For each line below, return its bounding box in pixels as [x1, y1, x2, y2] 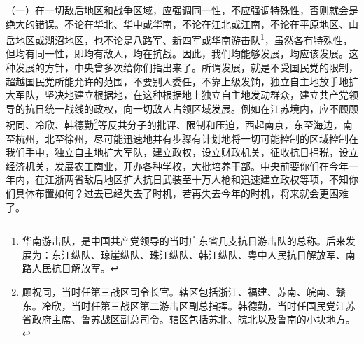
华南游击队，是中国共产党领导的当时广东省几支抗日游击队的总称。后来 [22, 234, 346, 248]
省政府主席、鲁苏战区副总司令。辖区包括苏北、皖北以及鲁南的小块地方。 [22, 312, 356, 327]
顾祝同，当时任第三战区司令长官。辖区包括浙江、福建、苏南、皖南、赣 [22, 285, 346, 299]
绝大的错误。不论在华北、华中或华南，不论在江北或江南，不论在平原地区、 [6, 16, 349, 31]
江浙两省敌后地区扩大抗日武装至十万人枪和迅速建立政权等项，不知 [44, 172, 349, 187]
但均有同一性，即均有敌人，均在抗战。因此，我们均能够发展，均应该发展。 [6, 46, 349, 61]
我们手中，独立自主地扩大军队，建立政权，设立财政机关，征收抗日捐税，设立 [6, 145, 358, 159]
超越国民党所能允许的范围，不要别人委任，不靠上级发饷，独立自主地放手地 [6, 73, 349, 88]
